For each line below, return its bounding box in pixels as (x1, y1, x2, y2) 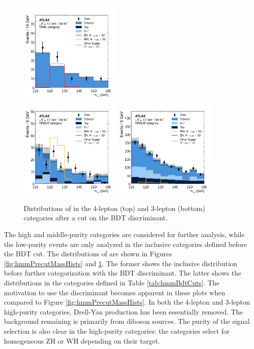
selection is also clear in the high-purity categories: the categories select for (4, 325, 230, 336)
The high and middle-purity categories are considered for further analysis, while (4, 229, 245, 239)
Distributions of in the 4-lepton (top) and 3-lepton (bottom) (24, 203, 205, 213)
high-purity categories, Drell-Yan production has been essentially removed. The (4, 306, 243, 316)
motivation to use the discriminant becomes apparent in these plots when (4, 287, 225, 297)
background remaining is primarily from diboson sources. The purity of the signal (4, 316, 250, 326)
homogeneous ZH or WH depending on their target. (4, 335, 160, 346)
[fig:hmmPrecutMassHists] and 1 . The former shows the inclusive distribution (4, 258, 237, 268)
